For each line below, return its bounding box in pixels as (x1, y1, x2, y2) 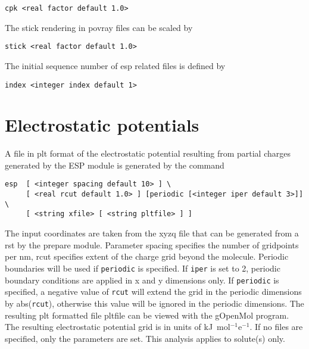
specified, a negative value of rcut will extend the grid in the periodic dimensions (5, 285, 302, 298)
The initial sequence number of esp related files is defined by (5, 59, 226, 71)
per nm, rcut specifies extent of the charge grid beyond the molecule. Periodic (5, 250, 289, 263)
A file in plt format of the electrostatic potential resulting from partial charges (5, 147, 291, 160)
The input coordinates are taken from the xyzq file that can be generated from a (5, 227, 299, 239)
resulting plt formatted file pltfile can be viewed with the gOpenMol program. (5, 309, 289, 321)
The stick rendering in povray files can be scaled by (5, 21, 193, 33)
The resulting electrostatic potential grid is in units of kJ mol (5, 320, 230, 333)
